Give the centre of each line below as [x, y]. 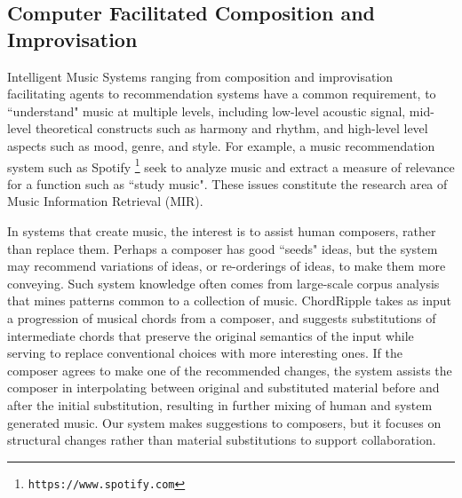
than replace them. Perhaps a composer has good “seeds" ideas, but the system [223, 248]
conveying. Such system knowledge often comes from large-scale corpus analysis [223, 283]
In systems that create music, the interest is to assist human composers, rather [222, 231]
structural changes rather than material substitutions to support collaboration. [222, 440]
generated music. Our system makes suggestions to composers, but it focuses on [224, 422]
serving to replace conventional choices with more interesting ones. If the [205, 353]
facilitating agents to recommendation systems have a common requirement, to [222, 94]
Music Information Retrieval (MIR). [105, 201]
